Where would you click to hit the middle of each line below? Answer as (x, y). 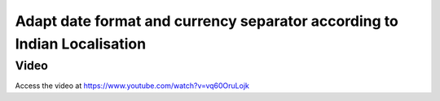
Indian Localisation (81, 44)
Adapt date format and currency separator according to (207, 21)
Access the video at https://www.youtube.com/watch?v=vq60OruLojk (132, 86)
